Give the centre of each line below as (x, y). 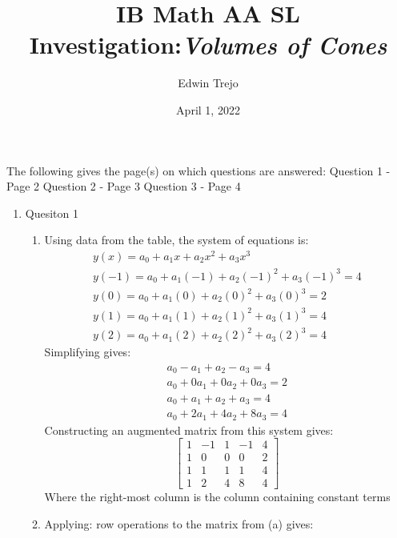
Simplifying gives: (88, 352)
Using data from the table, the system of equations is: (176, 240)
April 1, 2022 (208, 109)
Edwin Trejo (208, 83)
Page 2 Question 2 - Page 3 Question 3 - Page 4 (124, 186)
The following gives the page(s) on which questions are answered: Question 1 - (198, 170)
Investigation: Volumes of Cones (208, 45)
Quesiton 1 (52, 213)
